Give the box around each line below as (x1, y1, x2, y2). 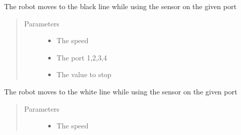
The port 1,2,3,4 (56, 52, 107, 62)
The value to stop (56, 69, 112, 80)
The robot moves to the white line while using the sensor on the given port (4, 86, 237, 96)
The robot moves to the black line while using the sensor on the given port (4, 1, 237, 11)
